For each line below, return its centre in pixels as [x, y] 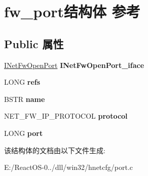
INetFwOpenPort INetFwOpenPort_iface [74, 65]
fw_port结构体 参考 [72, 11]
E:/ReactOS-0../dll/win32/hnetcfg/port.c [69, 167]
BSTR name [25, 99]
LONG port [24, 133]
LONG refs [22, 82]
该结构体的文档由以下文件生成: [55, 150]
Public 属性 [34, 43]
